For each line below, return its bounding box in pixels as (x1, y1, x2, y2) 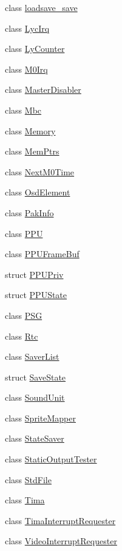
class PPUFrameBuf (5, 247, 80, 260)
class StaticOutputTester (5, 453, 97, 465)
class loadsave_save (5, 1, 78, 13)
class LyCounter (5, 42, 65, 55)
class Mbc (5, 103, 42, 116)
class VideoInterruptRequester (5, 535, 117, 547)
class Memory (5, 124, 56, 137)
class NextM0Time (5, 165, 75, 178)
